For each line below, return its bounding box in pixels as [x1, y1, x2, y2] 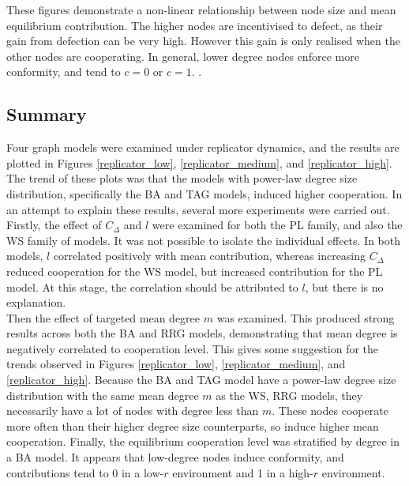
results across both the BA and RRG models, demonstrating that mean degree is [6, 325, 398, 341]
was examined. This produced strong [216, 309, 395, 326]
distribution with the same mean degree [6, 386, 199, 403]
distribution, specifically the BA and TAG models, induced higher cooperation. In [6, 185, 403, 202]
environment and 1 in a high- [172, 464, 313, 480]
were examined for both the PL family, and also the [152, 217, 403, 233]
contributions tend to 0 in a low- [6, 464, 164, 480]
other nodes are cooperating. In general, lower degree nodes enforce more [6, 47, 359, 64]
